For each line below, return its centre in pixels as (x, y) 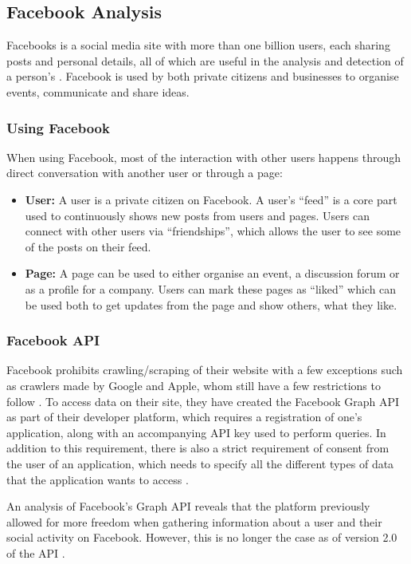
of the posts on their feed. (88, 246)
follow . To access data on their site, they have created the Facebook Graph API (203, 401)
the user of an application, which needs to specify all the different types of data (200, 463)
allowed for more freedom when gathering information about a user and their (194, 521)
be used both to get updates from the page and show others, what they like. (211, 304)
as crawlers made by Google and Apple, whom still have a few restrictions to (194, 385)
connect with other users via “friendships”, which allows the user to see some (213, 231)
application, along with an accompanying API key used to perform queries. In (196, 432)
